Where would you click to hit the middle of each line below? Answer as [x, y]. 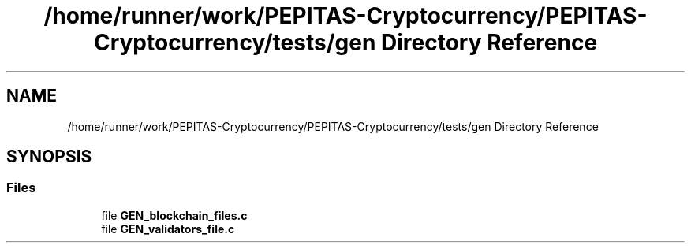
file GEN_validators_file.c [168, 229]
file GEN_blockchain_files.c [174, 215]
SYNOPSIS [49, 157]
